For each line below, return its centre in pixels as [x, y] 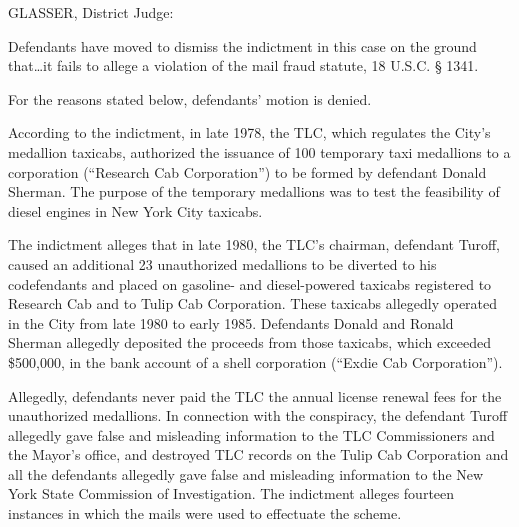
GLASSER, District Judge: [91, 12]
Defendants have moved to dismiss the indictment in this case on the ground [242, 45]
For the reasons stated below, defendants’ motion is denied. [190, 98]
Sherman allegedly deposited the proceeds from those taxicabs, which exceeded [250, 342]
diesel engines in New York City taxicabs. [135, 210]
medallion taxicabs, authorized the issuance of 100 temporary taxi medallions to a [259, 151]
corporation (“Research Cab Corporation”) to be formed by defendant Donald [247, 171]
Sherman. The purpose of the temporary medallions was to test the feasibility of [254, 191]
